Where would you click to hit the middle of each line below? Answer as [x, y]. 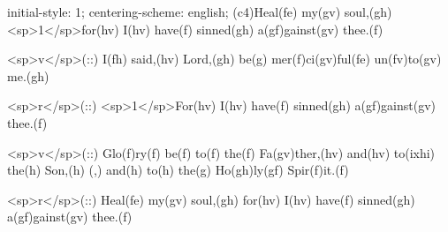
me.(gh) [28, 75]
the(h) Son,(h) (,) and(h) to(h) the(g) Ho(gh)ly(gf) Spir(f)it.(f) [178, 170]
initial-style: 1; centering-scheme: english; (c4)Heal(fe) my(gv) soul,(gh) [200, 11]
